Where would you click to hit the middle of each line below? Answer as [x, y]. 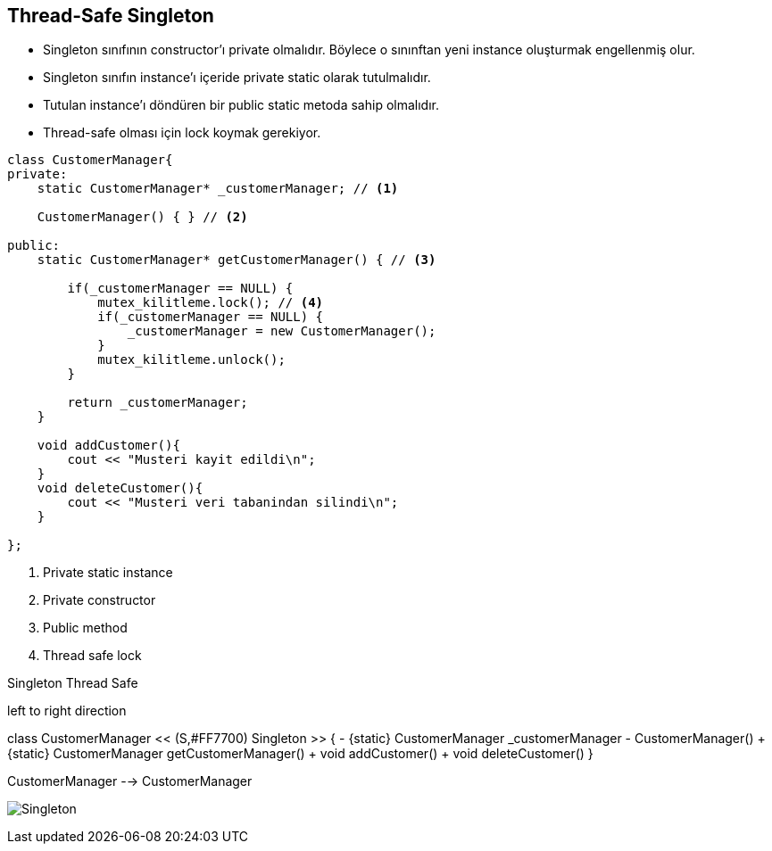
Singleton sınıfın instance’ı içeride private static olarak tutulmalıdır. [237, 78]
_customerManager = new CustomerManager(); [282, 331]
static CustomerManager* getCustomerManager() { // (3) [237, 260]
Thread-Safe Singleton [111, 16]
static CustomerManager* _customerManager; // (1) [218, 189]
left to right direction [67, 711]
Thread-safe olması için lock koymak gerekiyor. [182, 133]
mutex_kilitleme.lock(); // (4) [211, 303]
